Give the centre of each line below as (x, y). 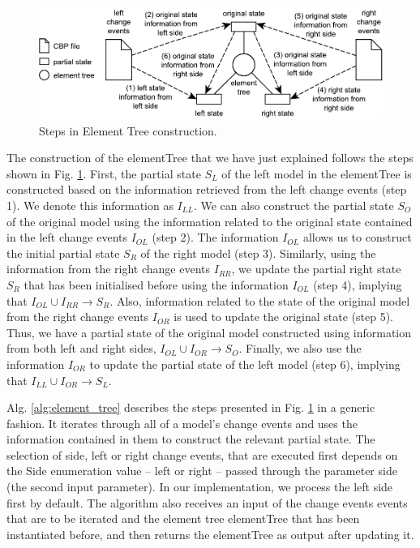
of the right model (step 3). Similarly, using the (258, 253)
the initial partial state (63, 253)
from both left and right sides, (81, 348)
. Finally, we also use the (300, 348)
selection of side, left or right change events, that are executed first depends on (202, 454)
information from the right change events (109, 269)
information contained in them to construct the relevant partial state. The (191, 439)
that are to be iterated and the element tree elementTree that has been (183, 518)
